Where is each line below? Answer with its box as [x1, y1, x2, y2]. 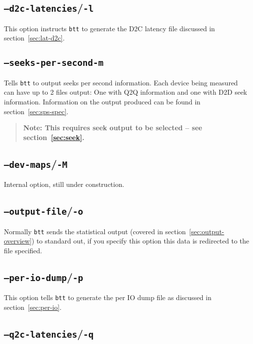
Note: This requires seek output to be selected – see [23, 122, 202, 133]
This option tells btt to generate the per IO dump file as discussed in [4, 292, 212, 303]
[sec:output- [189, 226, 224, 236]
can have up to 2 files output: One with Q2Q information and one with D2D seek [4, 87, 247, 97]
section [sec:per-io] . [4, 302, 62, 312]
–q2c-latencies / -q [4, 325, 94, 341]
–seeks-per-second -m [4, 58, 104, 68]
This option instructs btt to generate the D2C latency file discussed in [4, 23, 215, 33]
